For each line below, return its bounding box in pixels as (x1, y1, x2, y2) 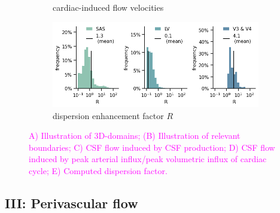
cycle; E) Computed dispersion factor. (29, 164, 168, 177)
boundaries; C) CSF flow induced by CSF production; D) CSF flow (29, 141, 275, 153)
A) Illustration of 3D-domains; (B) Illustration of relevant (29, 129, 241, 142)
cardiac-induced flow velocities (53, 1, 164, 13)
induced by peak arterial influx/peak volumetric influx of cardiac (29, 153, 267, 165)
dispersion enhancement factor (53, 109, 164, 121)
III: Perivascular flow (5, 193, 138, 212)
